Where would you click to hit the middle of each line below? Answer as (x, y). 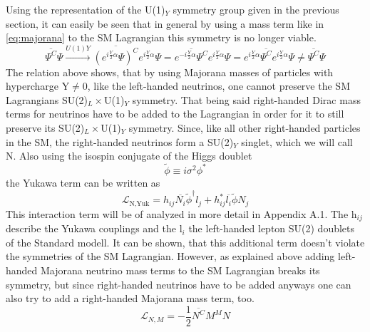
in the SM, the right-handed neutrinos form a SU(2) (120, 141)
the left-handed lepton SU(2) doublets (272, 228)
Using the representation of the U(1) (86, 9)
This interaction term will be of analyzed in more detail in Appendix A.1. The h (181, 213)
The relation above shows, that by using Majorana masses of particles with (170, 72)
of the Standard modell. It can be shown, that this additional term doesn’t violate (185, 242)
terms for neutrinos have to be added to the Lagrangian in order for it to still (175, 114)
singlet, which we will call (297, 141)
